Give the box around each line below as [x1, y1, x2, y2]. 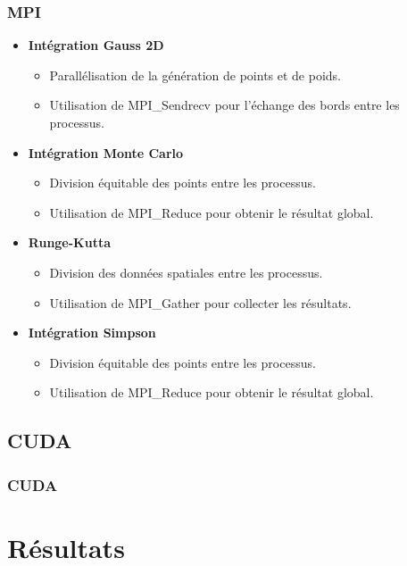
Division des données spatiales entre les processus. [49, 262, 323, 281]
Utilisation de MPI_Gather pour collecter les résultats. [49, 293, 352, 312]
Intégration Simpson [28, 323, 156, 342]
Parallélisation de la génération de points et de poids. [49, 65, 342, 84]
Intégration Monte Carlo [28, 143, 184, 162]
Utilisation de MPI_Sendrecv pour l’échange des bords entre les [49, 96, 400, 114]
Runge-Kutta [28, 233, 112, 252]
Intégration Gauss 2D [28, 36, 164, 54]
